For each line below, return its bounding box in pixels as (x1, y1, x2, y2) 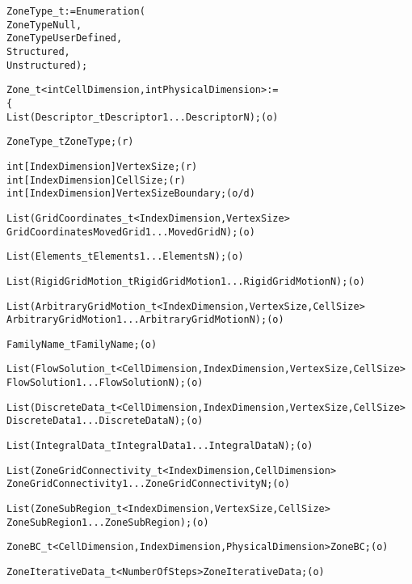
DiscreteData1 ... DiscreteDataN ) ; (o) (6, 415, 204, 427)
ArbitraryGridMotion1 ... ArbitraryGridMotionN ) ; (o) (6, 314, 284, 326)
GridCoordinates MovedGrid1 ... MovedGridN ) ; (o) (6, 226, 255, 238)
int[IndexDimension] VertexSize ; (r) (6, 160, 198, 172)
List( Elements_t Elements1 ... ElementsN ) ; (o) (6, 251, 244, 263)
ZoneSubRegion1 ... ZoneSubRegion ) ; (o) (6, 516, 209, 528)
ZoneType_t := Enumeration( (6, 6, 145, 17)
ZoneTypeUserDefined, (6, 32, 123, 44)
